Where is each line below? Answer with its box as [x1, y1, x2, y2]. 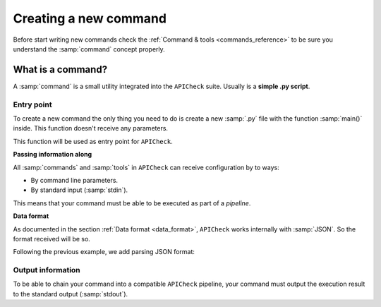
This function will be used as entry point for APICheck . [13, 137, 173, 145]
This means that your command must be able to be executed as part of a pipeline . [13, 198, 251, 207]
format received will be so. [13, 234, 91, 243]
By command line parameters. [30, 176, 119, 184]
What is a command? [13, 64, 108, 76]
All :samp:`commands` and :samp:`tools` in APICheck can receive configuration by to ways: [13, 163, 280, 171]
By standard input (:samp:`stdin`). [30, 186, 128, 194]
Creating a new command [13, 11, 167, 26]
